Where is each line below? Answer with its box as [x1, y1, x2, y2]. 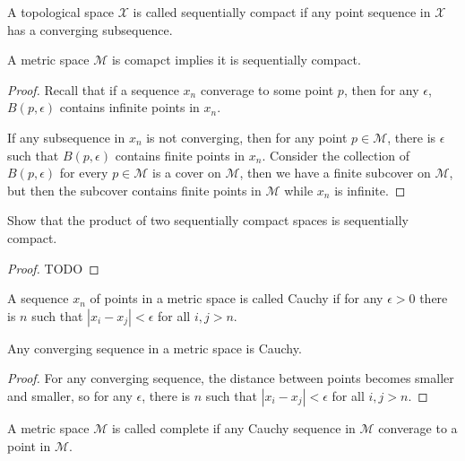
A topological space [7, 3, 115, 21]
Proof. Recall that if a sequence [7, 80, 179, 99]
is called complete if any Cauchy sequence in [111, 418, 356, 437]
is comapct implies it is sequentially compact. [111, 50, 361, 69]
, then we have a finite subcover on [239, 163, 431, 182]
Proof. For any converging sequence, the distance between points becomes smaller [7, 369, 454, 387]
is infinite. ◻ [334, 180, 406, 199]
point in [7, 436, 51, 455]
